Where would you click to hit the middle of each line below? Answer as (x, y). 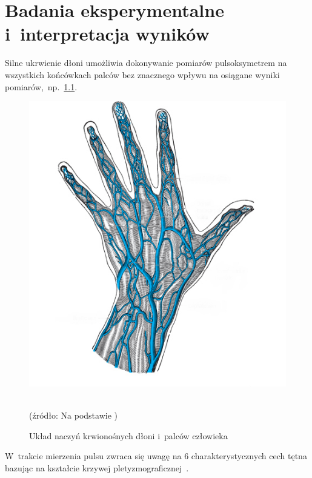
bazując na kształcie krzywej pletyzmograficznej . (97, 467)
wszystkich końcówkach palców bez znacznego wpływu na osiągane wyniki (142, 74)
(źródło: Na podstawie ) (73, 415)
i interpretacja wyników (107, 34)
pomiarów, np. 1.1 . (41, 86)
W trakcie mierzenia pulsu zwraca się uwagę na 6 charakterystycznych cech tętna (156, 456)
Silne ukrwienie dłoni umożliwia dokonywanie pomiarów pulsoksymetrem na (146, 63)
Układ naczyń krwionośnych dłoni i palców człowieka (128, 435)
